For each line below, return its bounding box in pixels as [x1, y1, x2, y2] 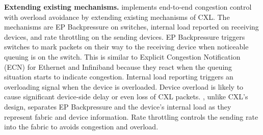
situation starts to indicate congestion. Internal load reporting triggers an [4, 71, 233, 82]
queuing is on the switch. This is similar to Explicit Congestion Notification [4, 51, 241, 62]
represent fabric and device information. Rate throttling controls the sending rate [4, 111, 258, 122]
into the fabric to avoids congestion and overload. [4, 121, 159, 132]
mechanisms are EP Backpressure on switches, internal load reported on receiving [4, 21, 259, 32]
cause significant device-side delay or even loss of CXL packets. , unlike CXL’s [4, 91, 248, 102]
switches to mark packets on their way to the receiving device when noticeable [4, 41, 249, 52]
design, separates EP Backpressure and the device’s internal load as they [4, 101, 231, 112]
